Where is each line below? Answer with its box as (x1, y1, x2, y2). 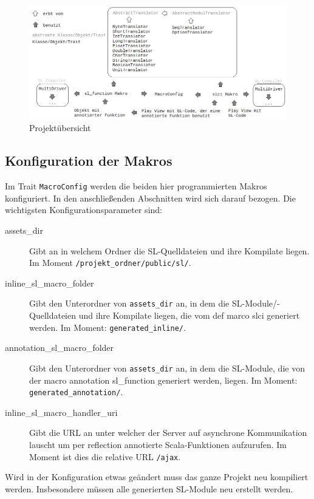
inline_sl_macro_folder (5, 276, 94, 289)
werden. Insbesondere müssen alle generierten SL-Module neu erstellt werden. (5, 482, 293, 495)
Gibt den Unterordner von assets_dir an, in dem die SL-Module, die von (29, 361, 305, 374)
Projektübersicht (29, 121, 91, 134)
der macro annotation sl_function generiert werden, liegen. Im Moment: (29, 373, 298, 386)
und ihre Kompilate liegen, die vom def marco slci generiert (78, 309, 300, 322)
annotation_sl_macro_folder (5, 341, 114, 354)
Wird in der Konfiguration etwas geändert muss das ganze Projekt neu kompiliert (5, 470, 309, 483)
